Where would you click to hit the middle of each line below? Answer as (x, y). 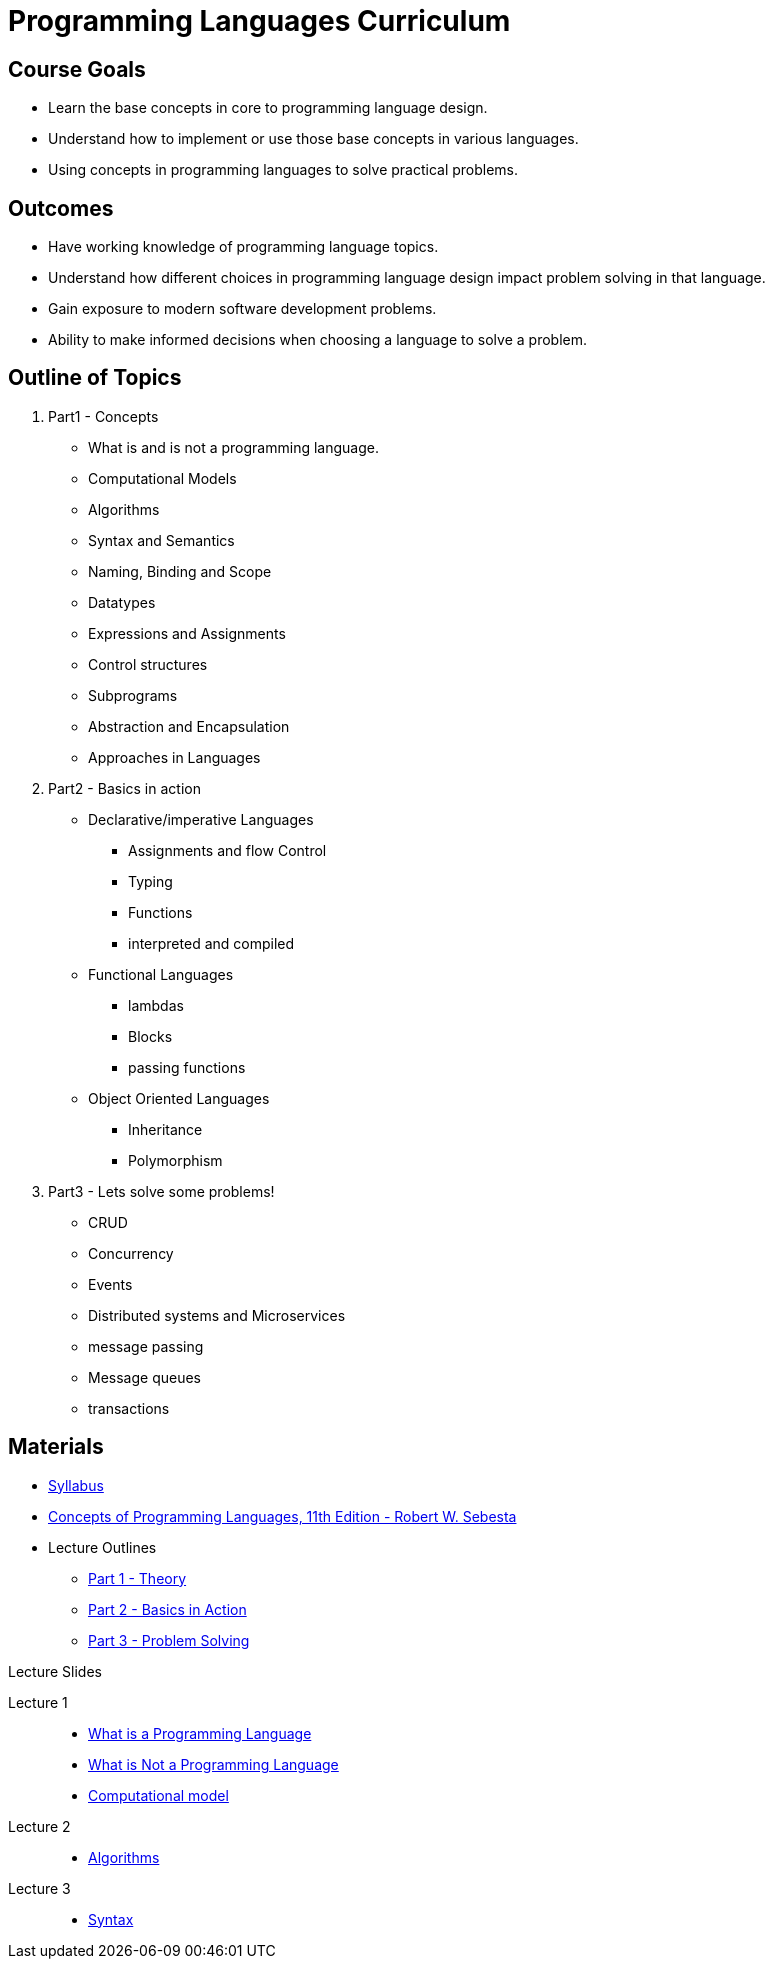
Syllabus (76, 1485)
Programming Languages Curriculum (259, 21)
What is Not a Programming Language (213, 1764)
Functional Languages (161, 974)
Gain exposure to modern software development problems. (242, 309)
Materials (56, 1447)
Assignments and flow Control (227, 850)
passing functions (187, 1067)
